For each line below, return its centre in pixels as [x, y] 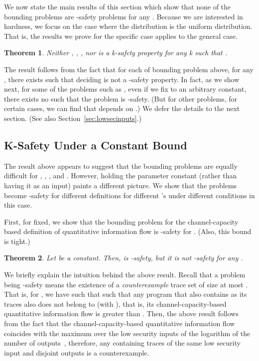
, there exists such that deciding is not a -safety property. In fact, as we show [122, 79]
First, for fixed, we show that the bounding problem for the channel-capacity [121, 221]
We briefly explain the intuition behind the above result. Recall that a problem [125, 275]
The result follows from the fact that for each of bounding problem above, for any [129, 69]
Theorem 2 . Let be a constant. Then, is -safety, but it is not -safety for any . [124, 258]
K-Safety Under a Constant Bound [96, 145]
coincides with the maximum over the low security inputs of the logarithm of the [127, 333]
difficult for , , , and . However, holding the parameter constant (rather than [121, 176]
